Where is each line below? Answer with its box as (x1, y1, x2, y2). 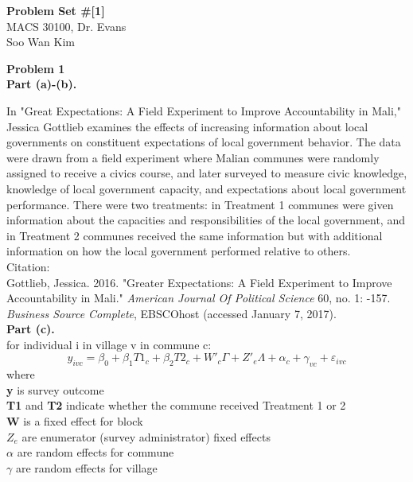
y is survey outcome (6, 381, 104, 398)
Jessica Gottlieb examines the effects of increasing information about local (6, 118, 368, 134)
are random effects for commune (17, 444, 174, 461)
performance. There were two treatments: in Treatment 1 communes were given (6, 196, 394, 212)
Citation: (6, 258, 50, 274)
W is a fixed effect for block (6, 413, 143, 430)
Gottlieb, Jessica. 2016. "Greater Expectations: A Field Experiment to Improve (6, 274, 392, 290)
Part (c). (6, 321, 55, 337)
